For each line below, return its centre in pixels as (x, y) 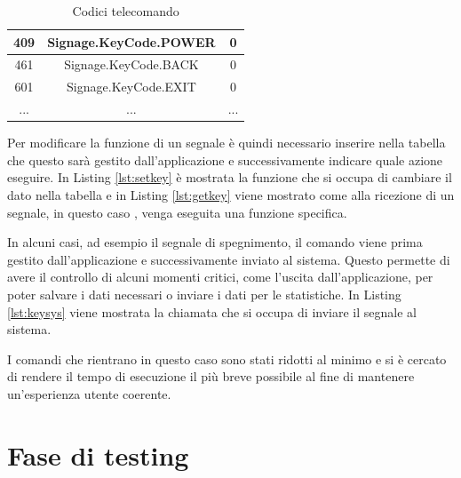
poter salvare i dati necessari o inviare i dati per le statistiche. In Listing (204, 294)
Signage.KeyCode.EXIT (131, 87)
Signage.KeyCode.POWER (131, 41)
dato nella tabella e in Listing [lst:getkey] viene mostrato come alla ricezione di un (231, 195)
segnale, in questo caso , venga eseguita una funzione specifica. (177, 212)
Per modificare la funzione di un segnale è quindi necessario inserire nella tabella (227, 143)
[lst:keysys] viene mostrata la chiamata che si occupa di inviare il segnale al (212, 311)
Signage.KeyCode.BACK (131, 64)
